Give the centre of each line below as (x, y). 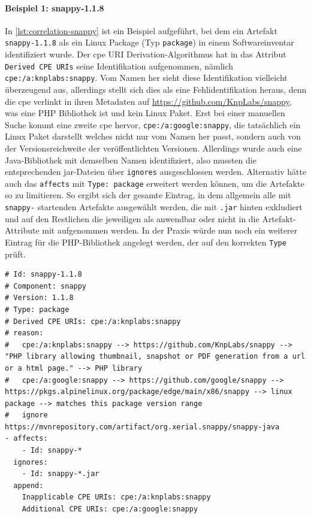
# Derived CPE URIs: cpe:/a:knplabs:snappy (93, 321)
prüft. (15, 254)
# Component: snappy (46, 286)
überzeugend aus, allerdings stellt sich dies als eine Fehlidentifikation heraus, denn (156, 89)
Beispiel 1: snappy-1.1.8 (55, 7)
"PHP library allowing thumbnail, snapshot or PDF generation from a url (155, 357)
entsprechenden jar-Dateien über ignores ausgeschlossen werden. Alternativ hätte (156, 172)
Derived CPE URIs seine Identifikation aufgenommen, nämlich (119, 66)
